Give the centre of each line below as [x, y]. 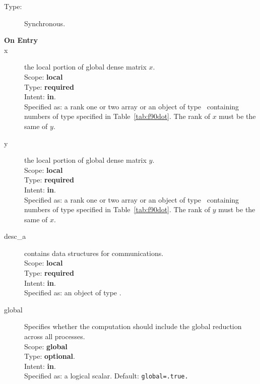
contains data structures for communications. [94, 253]
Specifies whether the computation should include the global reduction [133, 326]
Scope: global [46, 346]
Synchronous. [45, 23]
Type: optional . [50, 356]
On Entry [21, 40]
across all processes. [55, 336]
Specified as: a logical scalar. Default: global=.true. [106, 376]
